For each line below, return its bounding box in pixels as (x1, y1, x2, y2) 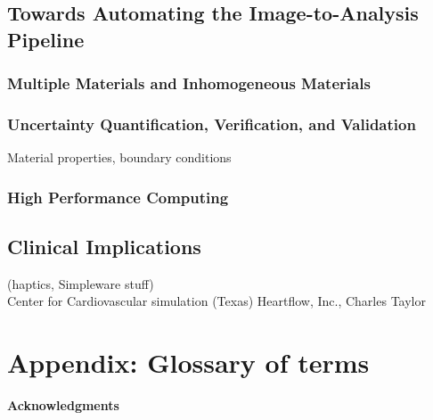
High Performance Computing (7, 185, 229, 208)
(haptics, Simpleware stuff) (7, 274, 154, 292)
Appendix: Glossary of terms (7, 344, 370, 381)
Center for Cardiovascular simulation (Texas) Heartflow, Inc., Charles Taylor (7, 292, 426, 310)
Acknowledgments (7, 396, 119, 415)
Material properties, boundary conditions (7, 148, 232, 167)
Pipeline (7, 25, 85, 53)
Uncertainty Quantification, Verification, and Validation (7, 112, 416, 135)
